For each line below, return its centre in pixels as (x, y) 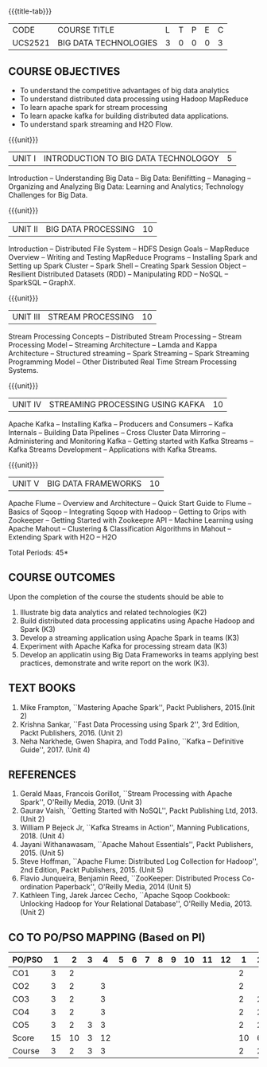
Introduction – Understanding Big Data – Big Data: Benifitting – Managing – (130, 178)
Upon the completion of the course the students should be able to (116, 597)
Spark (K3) (37, 629)
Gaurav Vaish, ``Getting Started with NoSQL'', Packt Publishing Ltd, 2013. (139, 810)
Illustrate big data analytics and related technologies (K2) (113, 612)
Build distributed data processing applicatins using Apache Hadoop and (137, 621)
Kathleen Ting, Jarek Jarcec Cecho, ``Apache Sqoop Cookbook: (125, 896)
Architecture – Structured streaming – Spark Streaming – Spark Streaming (129, 353)
